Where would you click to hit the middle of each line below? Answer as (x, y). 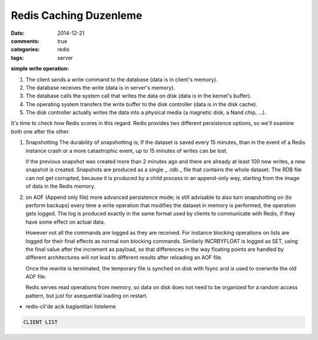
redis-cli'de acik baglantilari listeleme (71, 306)
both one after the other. (40, 131)
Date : (18, 33)
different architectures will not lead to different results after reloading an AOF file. (124, 257)
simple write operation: (40, 68)
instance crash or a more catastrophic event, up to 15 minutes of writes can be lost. (127, 151)
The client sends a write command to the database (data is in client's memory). (122, 79)
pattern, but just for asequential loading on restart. (87, 296)
